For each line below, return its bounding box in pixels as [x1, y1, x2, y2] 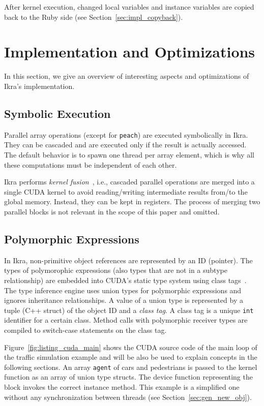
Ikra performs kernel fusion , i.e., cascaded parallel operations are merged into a [4, 176, 255, 187]
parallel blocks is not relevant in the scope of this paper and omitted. [4, 206, 220, 216]
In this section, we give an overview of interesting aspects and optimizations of [4, 71, 249, 81]
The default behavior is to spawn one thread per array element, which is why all [4, 149, 254, 160]
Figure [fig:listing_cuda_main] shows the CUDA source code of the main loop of [4, 341, 257, 352]
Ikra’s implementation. [4, 80, 75, 91]
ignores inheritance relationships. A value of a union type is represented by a [4, 295, 243, 305]
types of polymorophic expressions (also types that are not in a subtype [4, 265, 227, 275]
